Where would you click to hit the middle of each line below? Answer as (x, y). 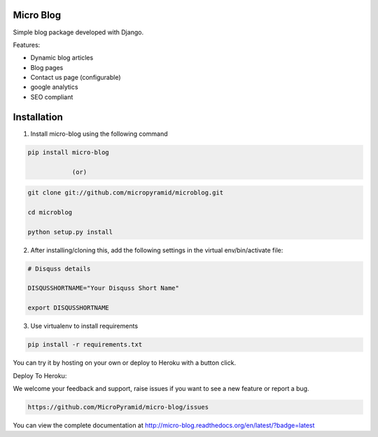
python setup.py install (70, 232)
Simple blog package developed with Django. (78, 32)
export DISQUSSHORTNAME (69, 308)
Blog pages (47, 67)
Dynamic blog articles (62, 58)
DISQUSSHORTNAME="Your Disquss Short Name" (104, 288)
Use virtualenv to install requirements (84, 326)
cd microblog (50, 212)
